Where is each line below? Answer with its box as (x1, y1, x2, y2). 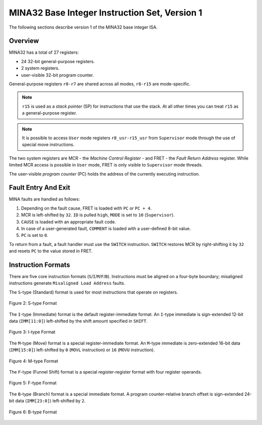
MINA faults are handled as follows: (9, 196, 80, 202)
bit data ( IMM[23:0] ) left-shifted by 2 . (9, 398, 86, 404)
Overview (9, 37, 39, 45)
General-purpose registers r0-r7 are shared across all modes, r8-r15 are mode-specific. (9, 81, 191, 87)
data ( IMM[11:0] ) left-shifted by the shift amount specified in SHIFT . (9, 318, 148, 324)
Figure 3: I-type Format (9, 329, 56, 335)
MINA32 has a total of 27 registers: (9, 49, 79, 55)
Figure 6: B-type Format (9, 409, 57, 415)
